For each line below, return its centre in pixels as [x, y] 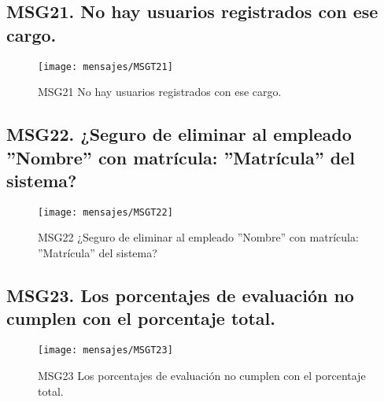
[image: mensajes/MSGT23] [105, 350]
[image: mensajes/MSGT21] [105, 66]
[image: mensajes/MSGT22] [105, 212]
